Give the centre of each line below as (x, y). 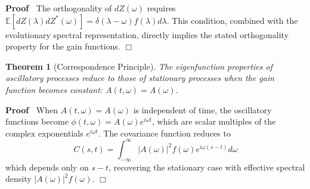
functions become (37, 121)
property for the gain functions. (63, 46)
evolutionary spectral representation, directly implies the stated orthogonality (147, 34)
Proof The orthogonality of (59, 8)
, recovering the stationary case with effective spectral (207, 167)
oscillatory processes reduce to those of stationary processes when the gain (140, 78)
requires (161, 8)
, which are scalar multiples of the (214, 121)
